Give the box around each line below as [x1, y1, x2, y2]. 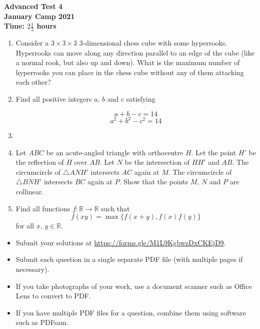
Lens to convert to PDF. [15, 290, 91, 301]
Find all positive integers [15, 93, 92, 104]
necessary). [15, 264, 49, 274]
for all [15, 220, 34, 231]
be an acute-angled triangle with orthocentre [46, 147, 183, 157]
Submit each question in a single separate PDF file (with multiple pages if [15, 254, 243, 264]
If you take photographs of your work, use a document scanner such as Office [15, 280, 252, 291]
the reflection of [15, 157, 64, 167]
